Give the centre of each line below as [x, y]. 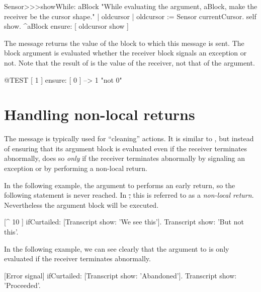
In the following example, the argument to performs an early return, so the [120, 185]
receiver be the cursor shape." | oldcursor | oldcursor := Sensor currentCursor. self [130, 16]
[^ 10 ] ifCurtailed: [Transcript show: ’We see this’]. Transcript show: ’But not [124, 222]
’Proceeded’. [22, 285]
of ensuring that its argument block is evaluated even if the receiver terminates [126, 148]
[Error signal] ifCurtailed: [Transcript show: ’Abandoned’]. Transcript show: [120, 275]
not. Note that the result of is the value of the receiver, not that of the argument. [129, 62]
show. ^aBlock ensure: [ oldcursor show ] [66, 26]
